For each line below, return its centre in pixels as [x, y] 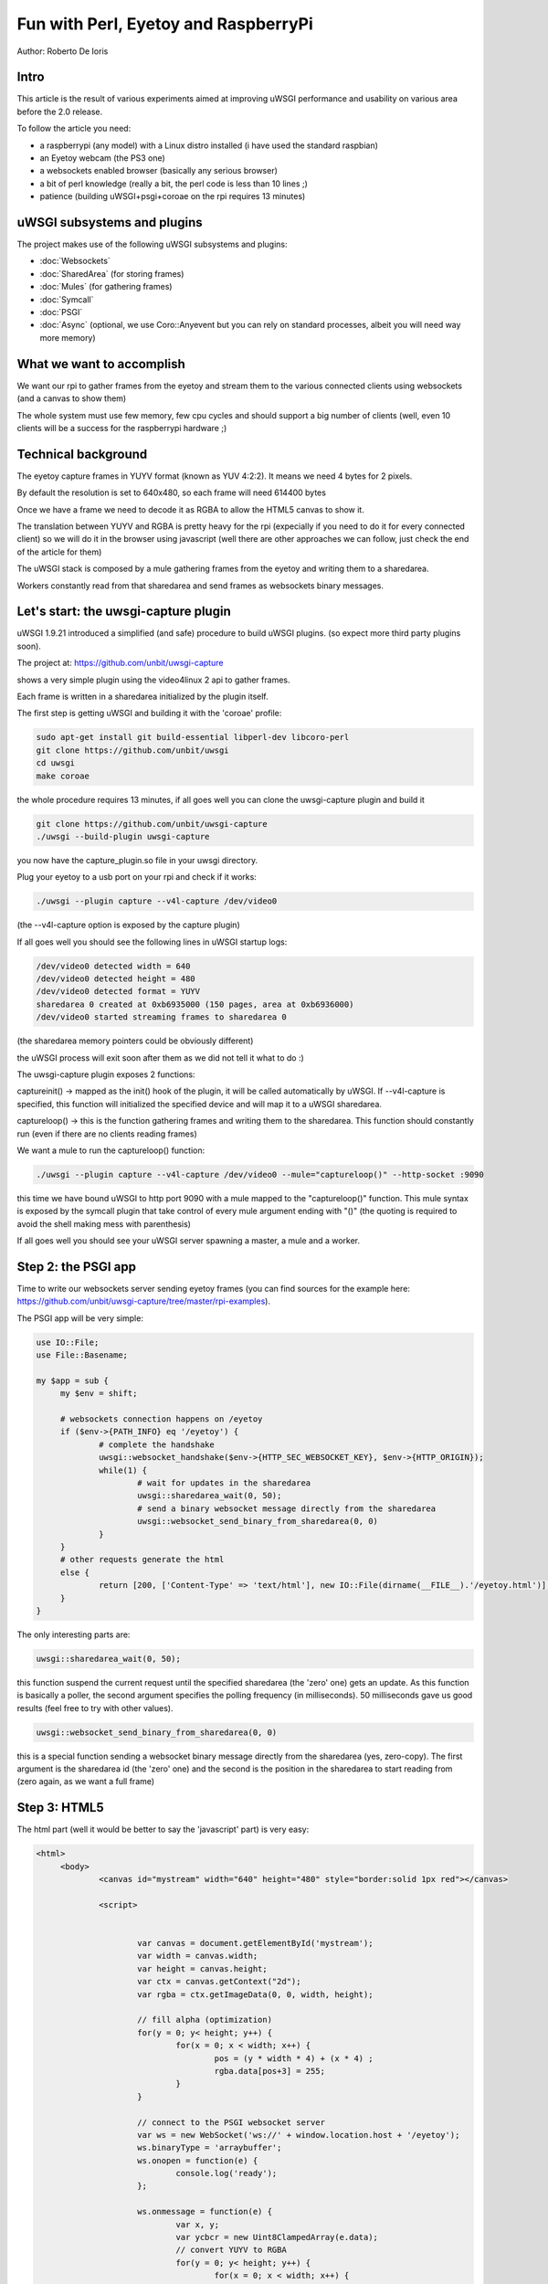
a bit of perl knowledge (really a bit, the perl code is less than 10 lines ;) [174, 184]
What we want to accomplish [101, 364]
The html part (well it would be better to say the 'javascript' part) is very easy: [163, 1829]
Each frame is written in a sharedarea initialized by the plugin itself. [142, 697]
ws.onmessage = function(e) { [205, 2212]
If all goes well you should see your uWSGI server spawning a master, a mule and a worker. [189, 1241]
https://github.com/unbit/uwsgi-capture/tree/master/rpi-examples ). [144, 1301]
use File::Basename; [82, 1355]
